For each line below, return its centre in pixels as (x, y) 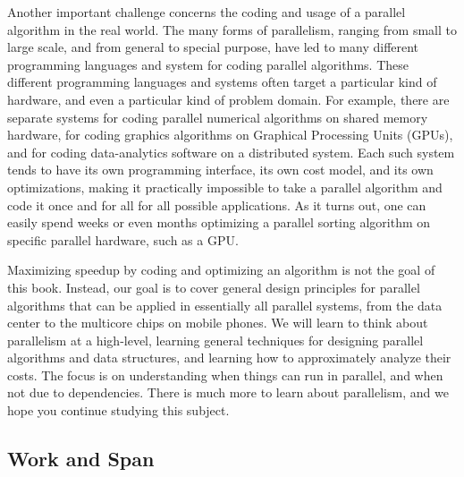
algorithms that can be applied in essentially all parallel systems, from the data (225, 305)
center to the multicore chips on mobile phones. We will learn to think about (218, 323)
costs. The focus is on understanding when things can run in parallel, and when (225, 375)
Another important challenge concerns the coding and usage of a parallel (207, 12)
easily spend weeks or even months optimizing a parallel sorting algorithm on (219, 222)
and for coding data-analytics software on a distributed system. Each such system (231, 152)
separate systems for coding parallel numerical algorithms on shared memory (218, 117)
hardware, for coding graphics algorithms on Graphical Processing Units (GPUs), (230, 135)
